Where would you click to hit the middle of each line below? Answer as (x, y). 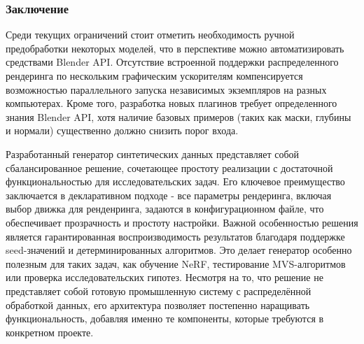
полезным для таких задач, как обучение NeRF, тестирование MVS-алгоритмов (176, 263)
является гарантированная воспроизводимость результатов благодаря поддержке (175, 236)
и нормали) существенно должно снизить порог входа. (122, 130)
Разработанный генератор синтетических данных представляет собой (152, 153)
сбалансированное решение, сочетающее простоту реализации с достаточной (169, 167)
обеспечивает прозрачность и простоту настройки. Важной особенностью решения (182, 222)
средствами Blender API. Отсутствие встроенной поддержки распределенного (172, 62)
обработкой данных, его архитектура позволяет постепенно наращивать (158, 304)
